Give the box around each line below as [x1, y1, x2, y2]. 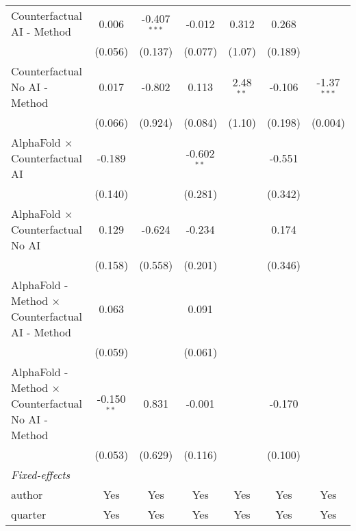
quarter [11, 506, 47, 522]
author [11, 486, 43, 502]
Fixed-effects [11, 467, 71, 482]
